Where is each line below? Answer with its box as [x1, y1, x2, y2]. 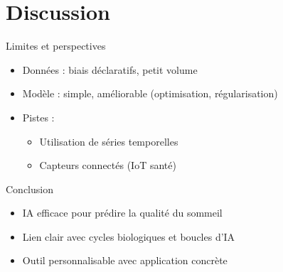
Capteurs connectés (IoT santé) [39, 158, 176, 173]
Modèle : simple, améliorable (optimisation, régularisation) [22, 86, 278, 101]
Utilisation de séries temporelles [39, 134, 178, 148]
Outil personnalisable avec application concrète [22, 253, 228, 268]
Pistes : [22, 109, 55, 124]
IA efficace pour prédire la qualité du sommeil [22, 205, 223, 220]
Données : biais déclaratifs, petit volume [22, 62, 198, 77]
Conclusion [6, 181, 53, 196]
